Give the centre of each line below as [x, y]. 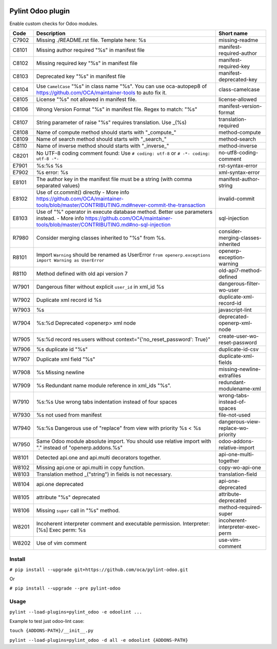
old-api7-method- [240, 270]
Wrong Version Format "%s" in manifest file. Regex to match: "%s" [117, 109]
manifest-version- [240, 106]
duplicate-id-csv [239, 349]
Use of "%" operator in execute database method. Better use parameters [124, 212]
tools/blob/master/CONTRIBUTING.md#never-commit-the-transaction [121, 205]
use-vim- [230, 540]
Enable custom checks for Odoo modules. [54, 24]
